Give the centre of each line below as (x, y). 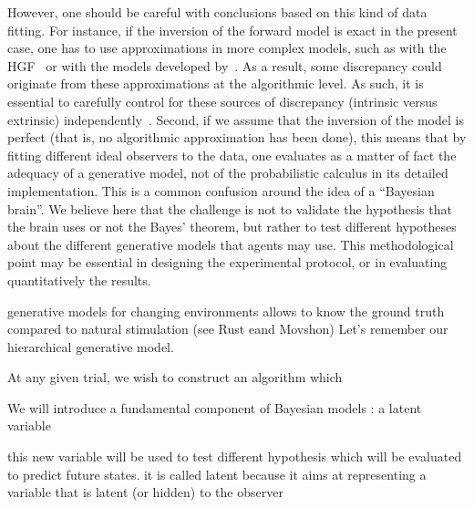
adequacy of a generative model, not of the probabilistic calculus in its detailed (228, 173)
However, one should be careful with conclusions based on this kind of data (217, 12)
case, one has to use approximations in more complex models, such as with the (227, 48)
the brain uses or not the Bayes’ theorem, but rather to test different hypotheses (232, 227)
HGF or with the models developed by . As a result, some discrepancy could (225, 65)
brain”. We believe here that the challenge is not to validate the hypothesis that (230, 208)
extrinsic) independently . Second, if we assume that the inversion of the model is (236, 119)
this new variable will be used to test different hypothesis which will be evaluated (235, 456)
